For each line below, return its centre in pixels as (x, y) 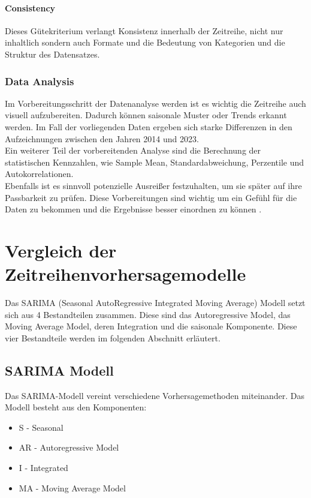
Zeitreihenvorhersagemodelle (126, 274)
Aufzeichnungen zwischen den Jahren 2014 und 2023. (102, 138)
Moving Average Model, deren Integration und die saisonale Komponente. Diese (151, 326)
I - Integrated (43, 467)
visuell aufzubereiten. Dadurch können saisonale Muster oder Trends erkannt (146, 115)
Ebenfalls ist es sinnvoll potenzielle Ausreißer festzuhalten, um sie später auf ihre (153, 185)
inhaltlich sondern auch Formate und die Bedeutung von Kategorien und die (145, 42)
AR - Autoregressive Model (69, 447)
